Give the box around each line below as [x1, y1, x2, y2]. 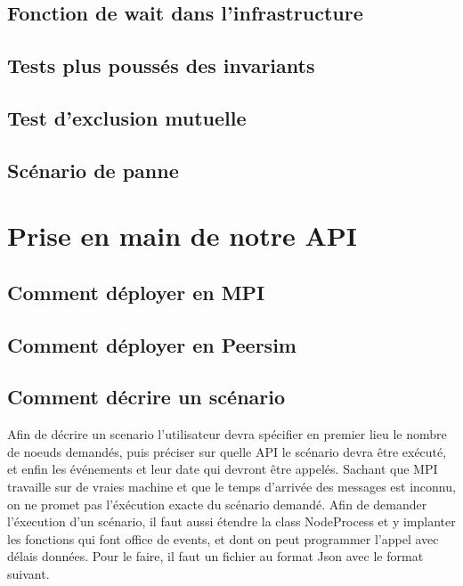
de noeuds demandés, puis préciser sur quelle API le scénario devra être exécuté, [7, 442, 447, 460]
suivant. [7, 565, 50, 583]
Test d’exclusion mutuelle [7, 103, 247, 131]
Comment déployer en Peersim [7, 330, 296, 358]
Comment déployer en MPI [7, 278, 265, 305]
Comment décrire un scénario [7, 383, 286, 411]
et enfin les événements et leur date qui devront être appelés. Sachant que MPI [7, 460, 438, 478]
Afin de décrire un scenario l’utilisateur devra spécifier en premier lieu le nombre [7, 425, 447, 444]
